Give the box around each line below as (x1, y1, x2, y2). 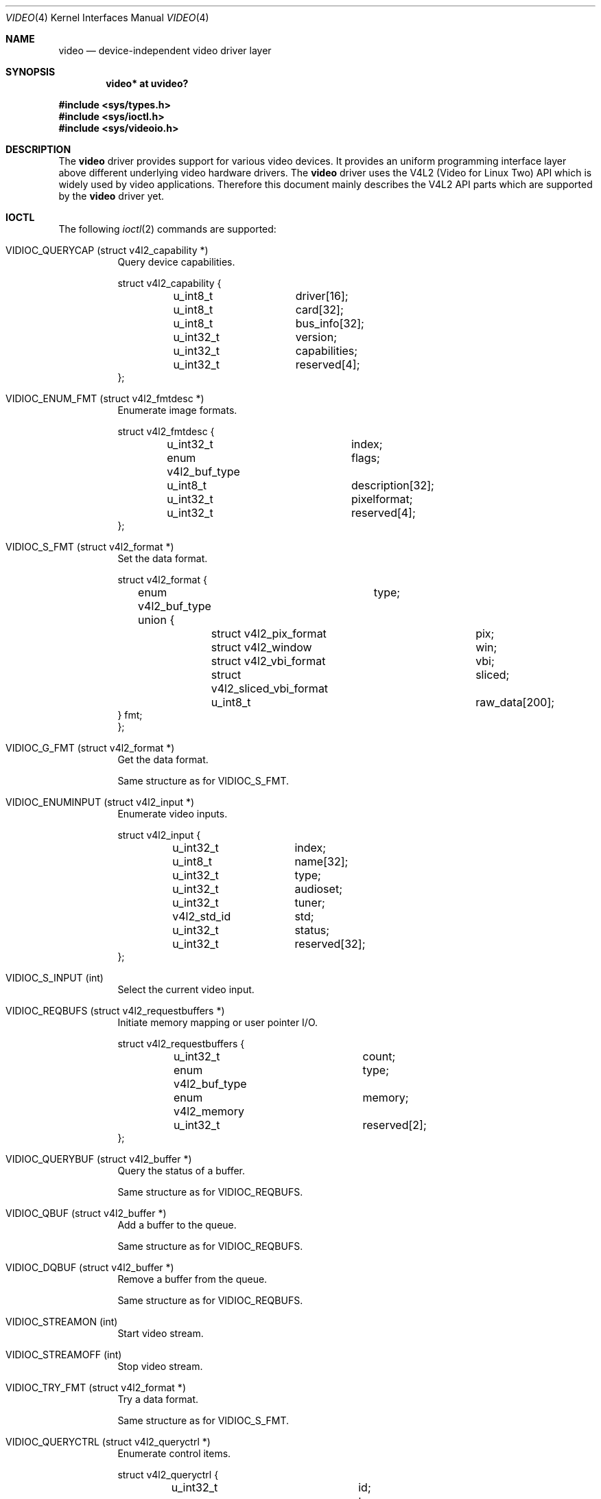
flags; (351, 451, 380, 465)
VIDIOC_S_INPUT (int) (5, 972, 104, 984)
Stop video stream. (117, 1360, 203, 1372)
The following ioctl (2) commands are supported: (58, 223, 276, 235)
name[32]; (294, 855, 349, 868)
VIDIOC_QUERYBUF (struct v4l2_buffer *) (5, 1153, 192, 1165)
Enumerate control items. (117, 1448, 231, 1459)
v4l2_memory (173, 1104, 244, 1118)
